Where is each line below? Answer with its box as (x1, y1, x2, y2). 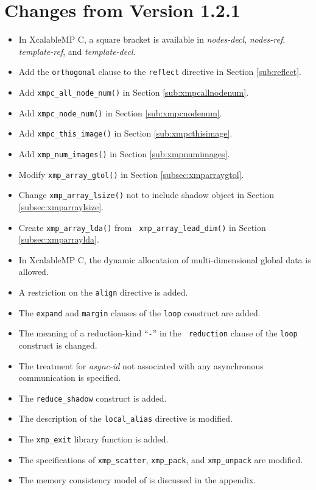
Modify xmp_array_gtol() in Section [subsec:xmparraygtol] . (18, 168, 244, 180)
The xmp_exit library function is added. (18, 433, 169, 445)
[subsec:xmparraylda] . (18, 233, 99, 246)
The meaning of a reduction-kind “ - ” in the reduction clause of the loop (18, 327, 298, 339)
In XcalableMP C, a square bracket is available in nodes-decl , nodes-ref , (18, 33, 286, 46)
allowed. (18, 265, 49, 278)
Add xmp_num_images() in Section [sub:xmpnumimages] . (18, 147, 230, 160)
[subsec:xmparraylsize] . (18, 200, 104, 213)
